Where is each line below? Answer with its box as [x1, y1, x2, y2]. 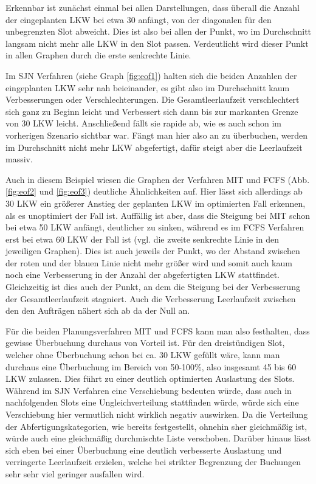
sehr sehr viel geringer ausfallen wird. [5, 467, 145, 480]
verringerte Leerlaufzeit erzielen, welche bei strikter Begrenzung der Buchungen [5, 455, 301, 468]
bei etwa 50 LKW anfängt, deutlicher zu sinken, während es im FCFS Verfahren [5, 221, 304, 233]
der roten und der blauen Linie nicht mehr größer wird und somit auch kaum [5, 256, 292, 269]
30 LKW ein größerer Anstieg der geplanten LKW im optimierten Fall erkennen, [5, 196, 306, 209]
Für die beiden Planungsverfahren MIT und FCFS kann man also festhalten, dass [5, 324, 310, 337]
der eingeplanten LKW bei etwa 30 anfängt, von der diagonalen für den [5, 13, 272, 26]
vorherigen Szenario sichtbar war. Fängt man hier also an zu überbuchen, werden [5, 128, 307, 141]
